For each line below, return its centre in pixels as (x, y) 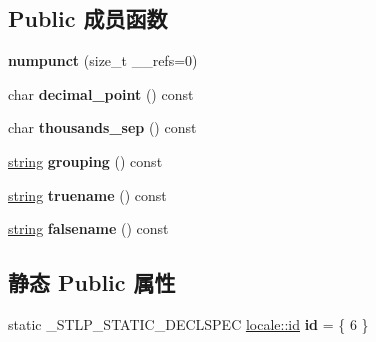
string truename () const (87, 194)
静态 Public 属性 (92, 282)
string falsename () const (88, 228)
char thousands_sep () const (102, 127)
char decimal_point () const (101, 93)
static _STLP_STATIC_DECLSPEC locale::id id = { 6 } (188, 323)
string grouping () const (85, 160)
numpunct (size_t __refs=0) (103, 60)
